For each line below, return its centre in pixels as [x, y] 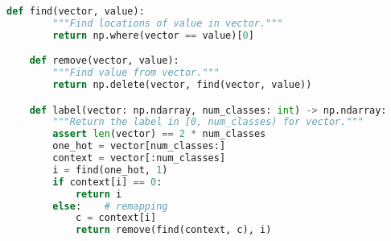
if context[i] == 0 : [107, 182]
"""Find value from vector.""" [136, 73]
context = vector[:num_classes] [139, 158]
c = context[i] [116, 218]
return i [99, 194]
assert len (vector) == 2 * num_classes [159, 134]
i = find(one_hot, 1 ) [110, 170]
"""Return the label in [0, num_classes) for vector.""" [208, 122]
